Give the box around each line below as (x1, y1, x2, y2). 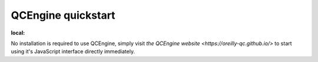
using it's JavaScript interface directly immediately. (11, 48, 135, 55)
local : (11, 29, 25, 36)
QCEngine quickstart (11, 9, 115, 22)
